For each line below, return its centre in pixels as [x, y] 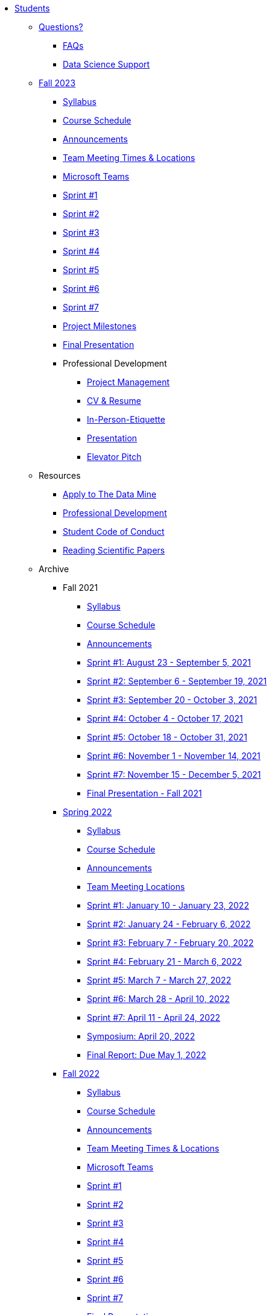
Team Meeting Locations [136, 887]
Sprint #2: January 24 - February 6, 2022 [169, 924]
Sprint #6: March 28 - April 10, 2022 [158, 999]
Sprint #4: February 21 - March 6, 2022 [165, 961]
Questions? [61, 27]
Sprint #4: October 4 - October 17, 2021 [165, 718]
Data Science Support [106, 64]
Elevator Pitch [114, 457]
